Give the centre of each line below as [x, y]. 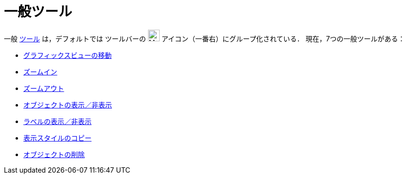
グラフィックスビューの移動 [68, 55]
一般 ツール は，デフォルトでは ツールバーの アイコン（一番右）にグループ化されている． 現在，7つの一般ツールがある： [204, 38]
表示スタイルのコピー [57, 138]
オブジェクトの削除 [54, 154]
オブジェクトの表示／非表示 [68, 105]
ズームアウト [44, 88]
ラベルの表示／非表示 [57, 121]
